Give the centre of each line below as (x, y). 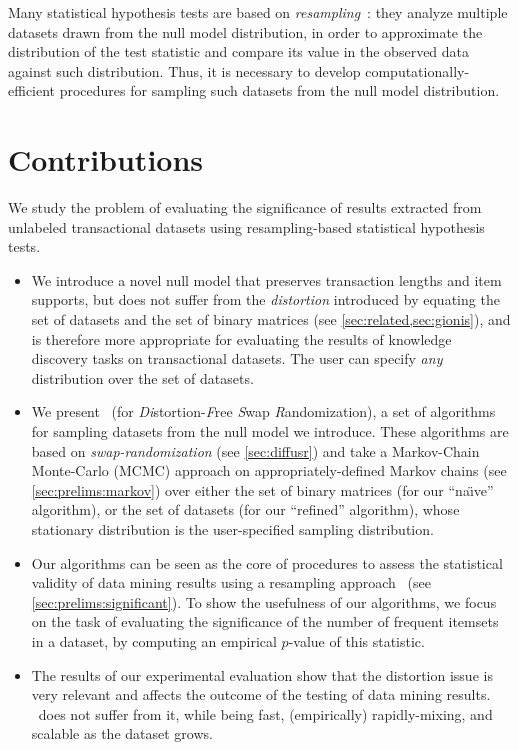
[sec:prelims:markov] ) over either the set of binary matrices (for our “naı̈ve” (262, 489)
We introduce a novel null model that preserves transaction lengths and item (266, 279)
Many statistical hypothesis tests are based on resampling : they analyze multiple (258, 12)
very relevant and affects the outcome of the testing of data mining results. (261, 694)
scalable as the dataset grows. (122, 733)
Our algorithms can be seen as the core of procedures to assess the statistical (267, 562)
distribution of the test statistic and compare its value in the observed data (239, 51)
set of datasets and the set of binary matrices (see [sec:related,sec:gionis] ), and (271, 319)
